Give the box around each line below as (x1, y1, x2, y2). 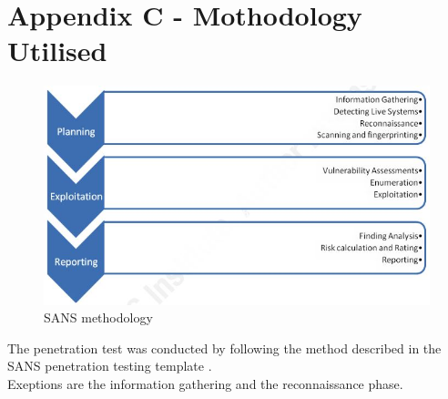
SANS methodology (44, 308, 153, 327)
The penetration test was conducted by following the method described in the (7, 338, 442, 357)
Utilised (7, 32, 107, 69)
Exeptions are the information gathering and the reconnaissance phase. (7, 374, 403, 394)
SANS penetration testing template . (7, 356, 212, 375)
